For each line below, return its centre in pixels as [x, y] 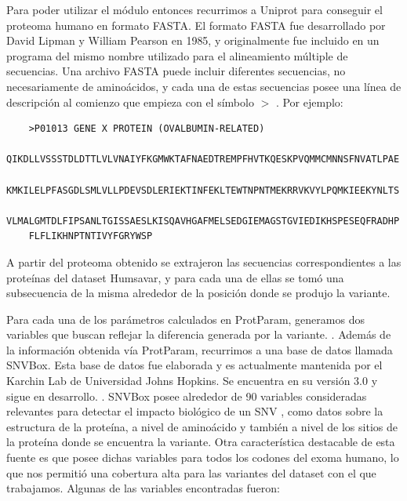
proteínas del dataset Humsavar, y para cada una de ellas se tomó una [175, 277]
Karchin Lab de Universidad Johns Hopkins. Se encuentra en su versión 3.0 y [192, 381]
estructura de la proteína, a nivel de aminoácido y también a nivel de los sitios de [202, 426]
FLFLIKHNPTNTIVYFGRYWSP [91, 236]
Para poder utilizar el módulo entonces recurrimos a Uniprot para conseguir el [194, 9]
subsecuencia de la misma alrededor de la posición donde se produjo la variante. [198, 293]
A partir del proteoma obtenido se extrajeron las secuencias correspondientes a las [204, 261]
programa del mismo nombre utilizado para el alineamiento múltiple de [177, 55]
